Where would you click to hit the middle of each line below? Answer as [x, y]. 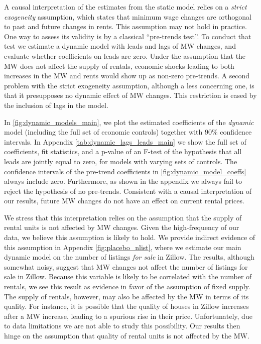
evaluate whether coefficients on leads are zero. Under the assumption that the [125, 55]
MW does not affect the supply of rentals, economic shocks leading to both [119, 66]
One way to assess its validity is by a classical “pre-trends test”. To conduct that [128, 36]
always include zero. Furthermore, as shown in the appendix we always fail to [123, 181]
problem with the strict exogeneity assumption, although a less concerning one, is [129, 85]
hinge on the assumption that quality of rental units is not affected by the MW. [127, 335]
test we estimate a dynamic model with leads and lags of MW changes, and [120, 46]
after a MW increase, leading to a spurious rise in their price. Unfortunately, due [128, 316]
